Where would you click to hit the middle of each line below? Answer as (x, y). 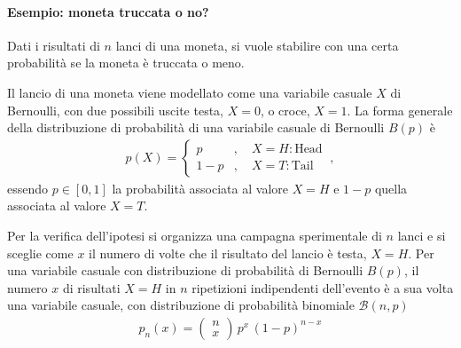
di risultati (91, 287)
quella (391, 188)
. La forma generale (400, 110)
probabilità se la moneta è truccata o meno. (126, 63)
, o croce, (285, 110)
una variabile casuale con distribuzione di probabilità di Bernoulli (185, 270)
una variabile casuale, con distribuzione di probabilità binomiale (181, 305)
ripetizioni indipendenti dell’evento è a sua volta (323, 287)
